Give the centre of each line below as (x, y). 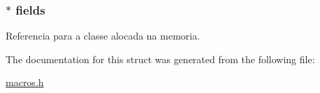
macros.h (25, 82)
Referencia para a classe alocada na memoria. (103, 36)
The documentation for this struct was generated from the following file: (160, 59)
